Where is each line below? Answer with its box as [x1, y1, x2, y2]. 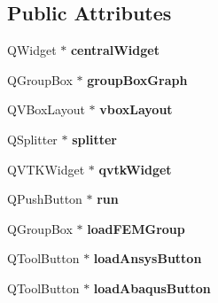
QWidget [7, 41, 57, 59]
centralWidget [70, 41, 160, 59]
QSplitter [7, 129, 58, 148]
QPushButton [7, 190, 82, 208]
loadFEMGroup [87, 219, 185, 237]
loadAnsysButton [93, 249, 202, 268]
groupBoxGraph [87, 70, 188, 89]
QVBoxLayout [7, 100, 85, 119]
